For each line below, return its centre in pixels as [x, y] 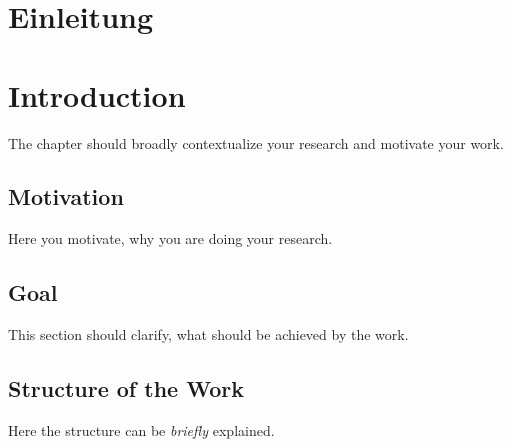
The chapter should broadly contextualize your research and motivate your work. [256, 142]
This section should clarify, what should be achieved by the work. [208, 334]
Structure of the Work [126, 388]
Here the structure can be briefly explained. [141, 429]
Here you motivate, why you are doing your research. [170, 238]
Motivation [66, 196]
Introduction [97, 94]
